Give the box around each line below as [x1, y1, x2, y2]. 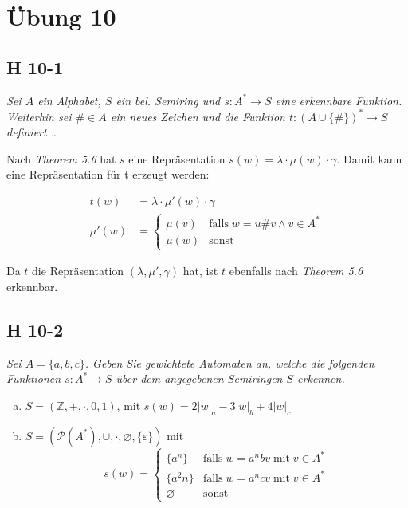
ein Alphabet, [37, 92, 101, 108]
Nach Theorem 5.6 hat [6, 150, 116, 167]
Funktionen [6, 370, 61, 387]
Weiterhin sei [6, 108, 72, 124]
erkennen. [297, 370, 345, 387]
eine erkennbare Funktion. [275, 92, 402, 108]
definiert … [6, 124, 59, 140]
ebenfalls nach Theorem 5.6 [229, 262, 363, 279]
